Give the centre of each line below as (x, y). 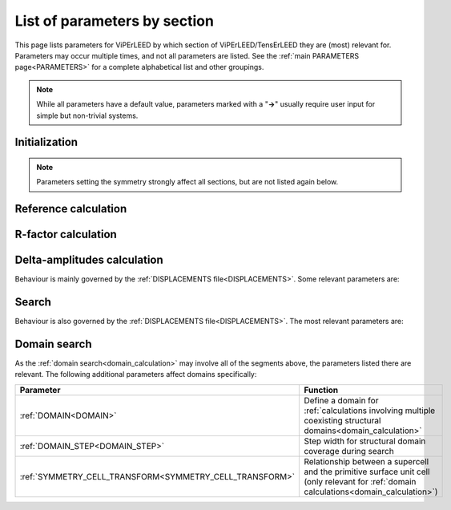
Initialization (46, 142)
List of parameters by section (114, 21)
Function (321, 390)
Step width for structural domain (365, 441)
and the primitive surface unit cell (367, 472)
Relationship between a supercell (366, 461)
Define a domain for (341, 400)
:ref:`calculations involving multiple (370, 411)
